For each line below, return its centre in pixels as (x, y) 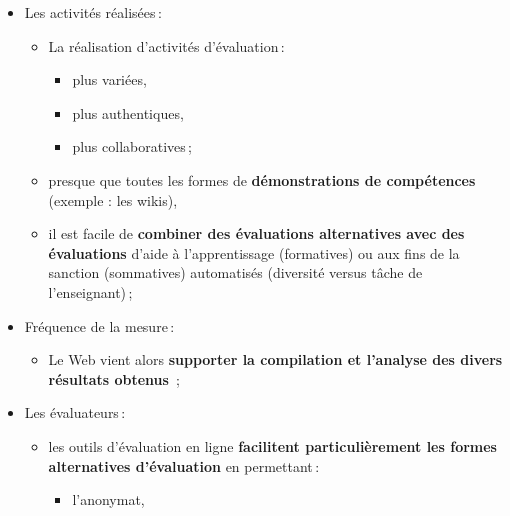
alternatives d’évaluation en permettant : (184, 465)
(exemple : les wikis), (113, 199)
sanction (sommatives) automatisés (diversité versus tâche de (235, 272)
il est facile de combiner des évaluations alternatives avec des (256, 233)
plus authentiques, (128, 112)
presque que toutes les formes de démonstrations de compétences (262, 179)
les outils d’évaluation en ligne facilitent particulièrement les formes (272, 445)
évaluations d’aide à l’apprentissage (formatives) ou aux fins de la (254, 252)
